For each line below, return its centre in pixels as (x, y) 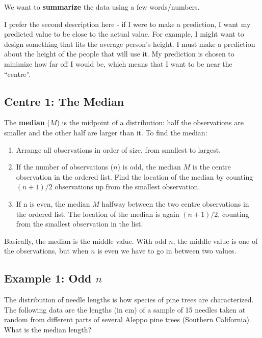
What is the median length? (48, 329)
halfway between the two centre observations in (175, 203)
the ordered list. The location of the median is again (98, 214)
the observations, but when (46, 251)
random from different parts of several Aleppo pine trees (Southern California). (128, 319)
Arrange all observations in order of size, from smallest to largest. (119, 149)
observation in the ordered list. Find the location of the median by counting (135, 176)
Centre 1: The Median (64, 101)
